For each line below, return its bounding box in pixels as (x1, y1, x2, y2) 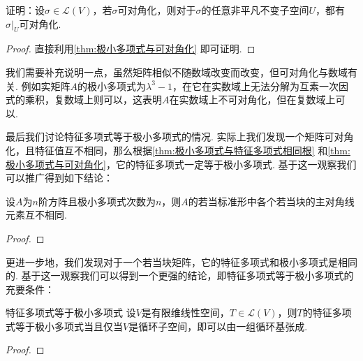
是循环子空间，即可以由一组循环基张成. (128, 318, 308, 333)
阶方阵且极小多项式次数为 (38, 193, 156, 208)
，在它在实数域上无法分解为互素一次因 (172, 78, 349, 93)
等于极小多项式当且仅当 (15, 318, 123, 333)
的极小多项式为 (77, 78, 147, 93)
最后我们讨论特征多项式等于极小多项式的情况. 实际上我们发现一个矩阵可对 (6, 129, 344, 144)
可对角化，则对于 (117, 3, 196, 17)
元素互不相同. (6, 207, 67, 222)
